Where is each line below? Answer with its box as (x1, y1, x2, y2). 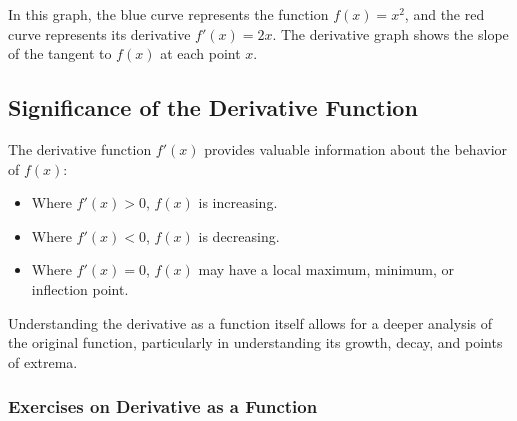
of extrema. (8, 351, 78, 372)
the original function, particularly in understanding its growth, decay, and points (8, 332, 503, 353)
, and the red (404, 4, 485, 24)
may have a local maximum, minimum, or (198, 259, 455, 280)
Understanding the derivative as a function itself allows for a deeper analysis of (8, 312, 493, 333)
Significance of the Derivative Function (8, 92, 418, 123)
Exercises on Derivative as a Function (8, 394, 318, 419)
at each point (160, 43, 241, 64)
